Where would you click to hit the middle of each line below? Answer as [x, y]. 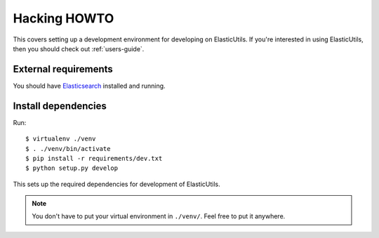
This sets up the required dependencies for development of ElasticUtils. [117, 184]
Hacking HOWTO [64, 18]
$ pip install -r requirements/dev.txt [94, 158]
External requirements [63, 69]
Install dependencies [60, 106]
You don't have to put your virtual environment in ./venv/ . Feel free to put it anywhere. [159, 216]
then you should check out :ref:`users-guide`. [79, 48]
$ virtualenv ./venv [61, 139]
